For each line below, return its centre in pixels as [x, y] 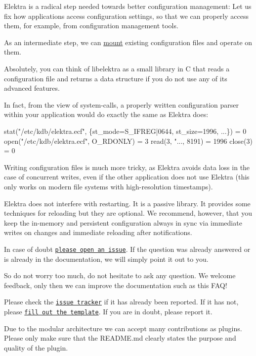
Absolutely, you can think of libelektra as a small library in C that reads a [117, 68]
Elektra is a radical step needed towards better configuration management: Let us [128, 6]
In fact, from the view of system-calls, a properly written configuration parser [122, 104]
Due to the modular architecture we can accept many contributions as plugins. [123, 328]
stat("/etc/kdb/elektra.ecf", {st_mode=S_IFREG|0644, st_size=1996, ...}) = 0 [125, 131]
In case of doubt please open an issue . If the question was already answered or [127, 249]
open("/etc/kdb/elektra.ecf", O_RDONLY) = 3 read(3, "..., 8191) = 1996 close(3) [128, 141]
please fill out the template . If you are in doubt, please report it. [108, 311]
